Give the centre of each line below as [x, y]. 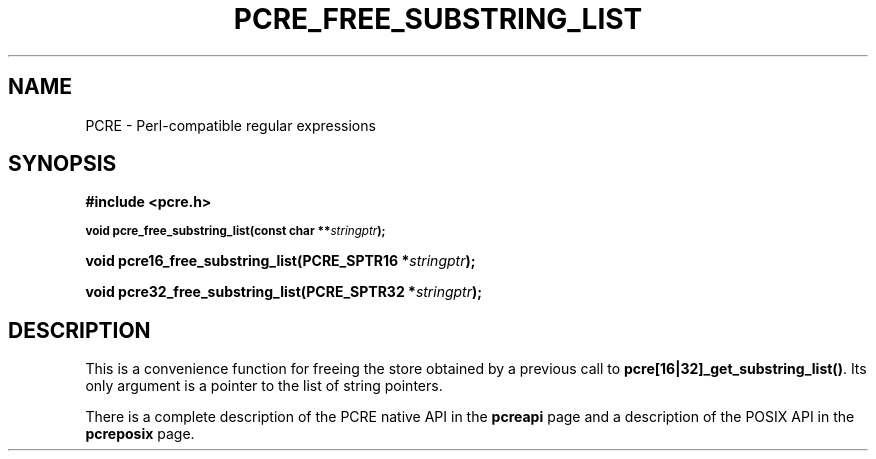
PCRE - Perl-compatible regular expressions [230, 125]
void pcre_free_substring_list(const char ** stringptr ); [235, 231]
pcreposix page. [140, 434]
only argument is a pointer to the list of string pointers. [264, 386]
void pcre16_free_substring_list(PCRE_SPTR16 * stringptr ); [280, 261]
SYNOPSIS [62, 164]
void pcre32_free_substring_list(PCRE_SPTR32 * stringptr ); [284, 292]
